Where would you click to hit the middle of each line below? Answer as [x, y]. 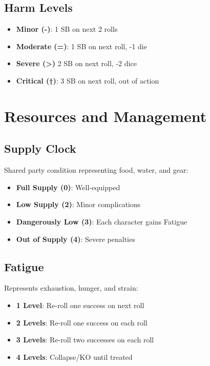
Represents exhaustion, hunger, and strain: [71, 288]
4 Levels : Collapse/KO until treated [74, 357]
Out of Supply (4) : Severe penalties [76, 239]
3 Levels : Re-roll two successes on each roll [85, 340]
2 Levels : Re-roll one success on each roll [82, 322]
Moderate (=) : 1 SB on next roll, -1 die [81, 46]
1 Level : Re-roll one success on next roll [80, 305]
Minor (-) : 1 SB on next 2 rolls [67, 29]
